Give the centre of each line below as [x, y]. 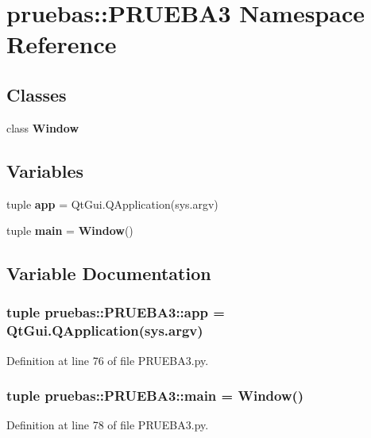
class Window [43, 127]
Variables [45, 170]
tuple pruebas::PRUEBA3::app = [116, 312]
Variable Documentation [109, 273]
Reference [62, 44]
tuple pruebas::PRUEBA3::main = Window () [155, 396]
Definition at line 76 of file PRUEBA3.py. [108, 360]
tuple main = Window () [70, 231]
